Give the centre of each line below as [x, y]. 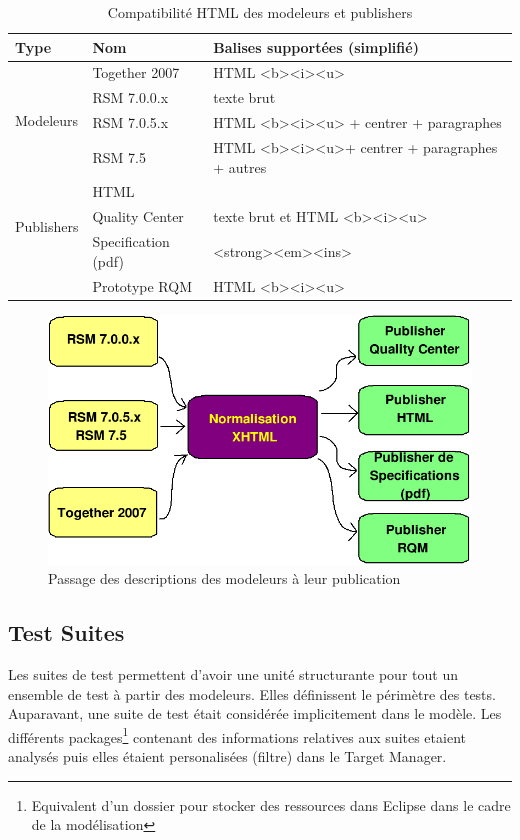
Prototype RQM [142, 285]
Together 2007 [136, 72]
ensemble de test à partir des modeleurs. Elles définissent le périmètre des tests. [252, 693]
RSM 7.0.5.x [130, 122]
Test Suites [66, 632]
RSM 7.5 [119, 156]
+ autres [240, 166]
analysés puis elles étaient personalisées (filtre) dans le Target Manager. [227, 755]
